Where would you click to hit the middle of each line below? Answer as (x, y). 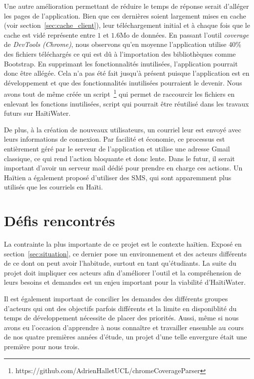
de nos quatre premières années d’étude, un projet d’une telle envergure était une (126, 337)
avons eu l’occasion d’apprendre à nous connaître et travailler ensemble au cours (124, 327)
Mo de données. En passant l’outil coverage (184, 34)
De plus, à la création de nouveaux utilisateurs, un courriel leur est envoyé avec (123, 129)
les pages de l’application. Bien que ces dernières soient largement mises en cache (125, 15)
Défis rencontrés (60, 221)
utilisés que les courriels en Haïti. (53, 187)
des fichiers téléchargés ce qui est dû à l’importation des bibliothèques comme (120, 53)
